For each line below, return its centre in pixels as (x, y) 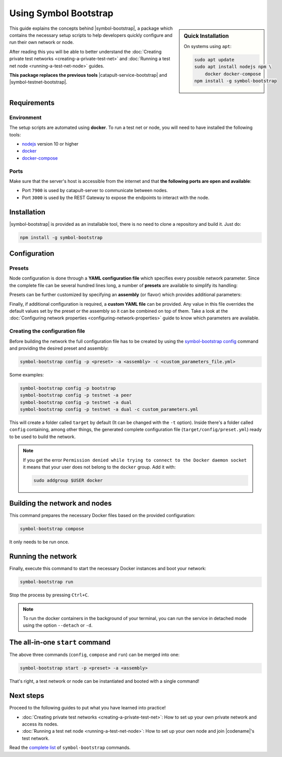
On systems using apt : (208, 46)
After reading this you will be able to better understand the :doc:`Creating (85, 52)
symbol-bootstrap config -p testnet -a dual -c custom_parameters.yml (109, 410)
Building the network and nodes (61, 504)
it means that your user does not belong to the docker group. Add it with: (99, 467)
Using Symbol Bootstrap (61, 13)
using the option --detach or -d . (58, 625)
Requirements (32, 103)
